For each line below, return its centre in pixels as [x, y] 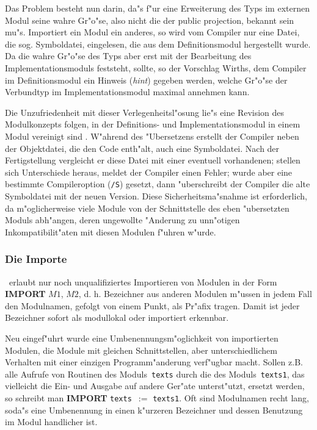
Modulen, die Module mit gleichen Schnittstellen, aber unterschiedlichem [141, 350]
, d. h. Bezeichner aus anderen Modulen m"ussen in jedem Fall [195, 294]
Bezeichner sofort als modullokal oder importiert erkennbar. [117, 317]
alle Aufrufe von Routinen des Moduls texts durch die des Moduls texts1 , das [155, 374]
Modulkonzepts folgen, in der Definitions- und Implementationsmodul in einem [153, 124]
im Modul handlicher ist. [51, 422]
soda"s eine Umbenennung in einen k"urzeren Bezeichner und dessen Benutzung [154, 410]
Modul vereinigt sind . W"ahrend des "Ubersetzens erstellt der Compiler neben [152, 136]
